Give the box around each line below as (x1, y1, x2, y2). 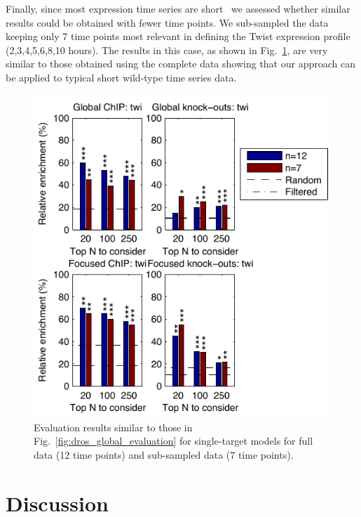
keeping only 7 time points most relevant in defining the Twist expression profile (6, 29, 350, 44)
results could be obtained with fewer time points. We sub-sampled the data (6, 15, 329, 30)
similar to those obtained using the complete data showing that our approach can (6, 56, 355, 71)
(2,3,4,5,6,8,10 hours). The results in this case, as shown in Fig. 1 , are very (6, 42, 328, 57)
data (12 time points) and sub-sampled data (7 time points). (34, 447, 294, 462)
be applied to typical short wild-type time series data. (6, 70, 237, 84)
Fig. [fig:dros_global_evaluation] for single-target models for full (34, 433, 313, 448)
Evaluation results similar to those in (34, 419, 193, 434)
